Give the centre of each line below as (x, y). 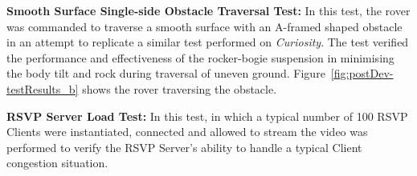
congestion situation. (57, 163)
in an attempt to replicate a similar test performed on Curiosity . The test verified (208, 42)
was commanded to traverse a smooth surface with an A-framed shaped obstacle (204, 26)
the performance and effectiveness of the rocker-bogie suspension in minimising (200, 57)
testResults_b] (43, 88)
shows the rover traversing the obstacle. (180, 88)
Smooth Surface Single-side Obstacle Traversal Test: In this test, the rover (208, 10)
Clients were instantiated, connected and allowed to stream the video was (187, 132)
